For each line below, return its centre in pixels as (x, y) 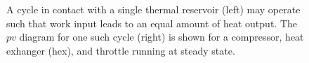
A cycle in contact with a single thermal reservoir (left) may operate (153, 9)
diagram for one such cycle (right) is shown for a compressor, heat (162, 37)
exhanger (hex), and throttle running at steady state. (121, 50)
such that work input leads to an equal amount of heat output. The (152, 23)
